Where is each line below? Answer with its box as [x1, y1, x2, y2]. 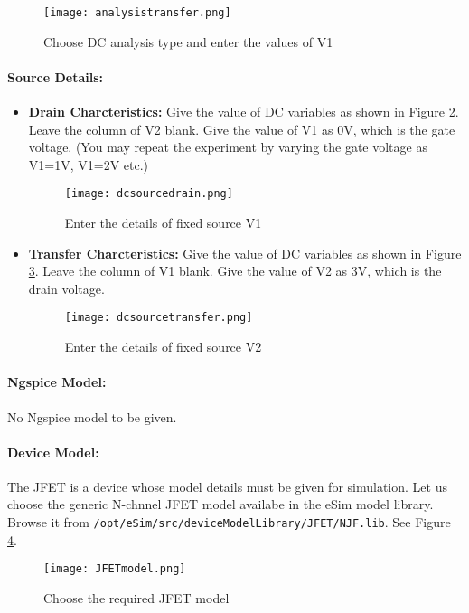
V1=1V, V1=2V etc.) [28, 155, 149, 174]
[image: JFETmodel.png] [43, 562, 186, 576]
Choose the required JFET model [43, 588, 230, 607]
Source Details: [7, 67, 104, 86]
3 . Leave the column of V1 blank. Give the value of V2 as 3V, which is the [28, 261, 442, 280]
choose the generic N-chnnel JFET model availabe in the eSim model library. [7, 495, 434, 514]
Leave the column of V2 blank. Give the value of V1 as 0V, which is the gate [28, 119, 455, 138]
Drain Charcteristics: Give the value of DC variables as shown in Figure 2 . [28, 102, 459, 121]
